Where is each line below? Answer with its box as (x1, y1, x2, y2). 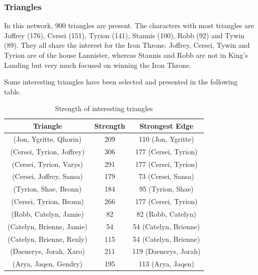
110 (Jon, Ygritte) (139, 133, 194, 144)
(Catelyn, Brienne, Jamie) (8, 221, 88, 231)
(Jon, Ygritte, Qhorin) (13, 133, 82, 144)
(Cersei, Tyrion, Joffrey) (10, 146, 85, 156)
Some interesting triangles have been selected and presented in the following (4, 76, 238, 87)
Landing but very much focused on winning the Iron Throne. (4, 59, 191, 70)
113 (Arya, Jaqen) (139, 258, 194, 269)
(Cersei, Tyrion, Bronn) (11, 196, 84, 207)
